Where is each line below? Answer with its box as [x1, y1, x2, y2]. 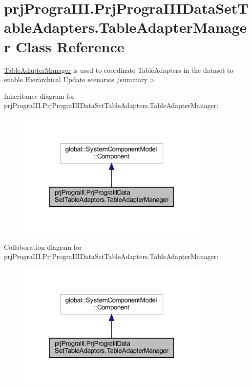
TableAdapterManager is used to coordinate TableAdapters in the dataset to [4, 65, 233, 75]
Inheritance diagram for [4, 90, 75, 101]
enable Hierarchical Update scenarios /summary [4, 74, 147, 85]
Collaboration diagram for [4, 241, 82, 252]
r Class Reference [4, 36, 125, 56]
